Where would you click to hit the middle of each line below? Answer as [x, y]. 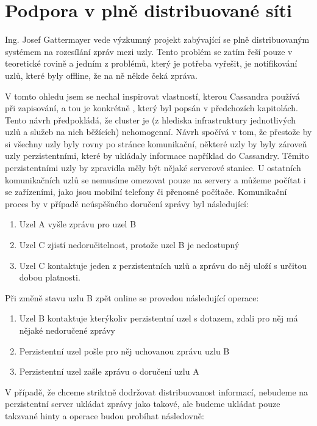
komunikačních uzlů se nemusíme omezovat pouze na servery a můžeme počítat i [155, 179]
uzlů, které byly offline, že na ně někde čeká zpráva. [101, 75]
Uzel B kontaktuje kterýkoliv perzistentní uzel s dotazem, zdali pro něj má [158, 318]
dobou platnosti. [50, 277]
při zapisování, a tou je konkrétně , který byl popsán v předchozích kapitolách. [152, 108]
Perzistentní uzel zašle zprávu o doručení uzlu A [109, 371]
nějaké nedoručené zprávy [67, 330]
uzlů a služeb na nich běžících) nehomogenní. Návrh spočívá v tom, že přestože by [158, 132]
